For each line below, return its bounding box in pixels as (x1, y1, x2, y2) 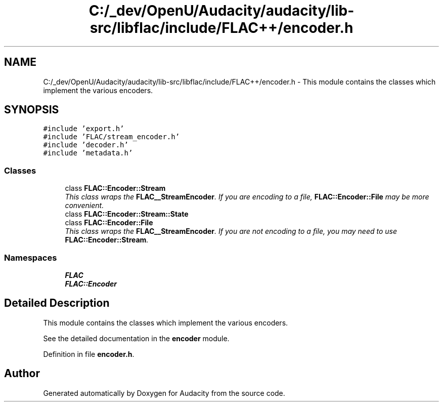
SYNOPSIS (4, 103, 59, 116)
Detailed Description (4, 297, 110, 310)
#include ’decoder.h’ (43, 141, 128, 149)
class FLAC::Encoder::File (65, 218, 153, 227)
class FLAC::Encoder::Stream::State (65, 210, 189, 219)
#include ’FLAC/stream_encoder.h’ (43, 133, 180, 141)
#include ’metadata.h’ (43, 149, 133, 157)
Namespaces (4, 252, 57, 263)
